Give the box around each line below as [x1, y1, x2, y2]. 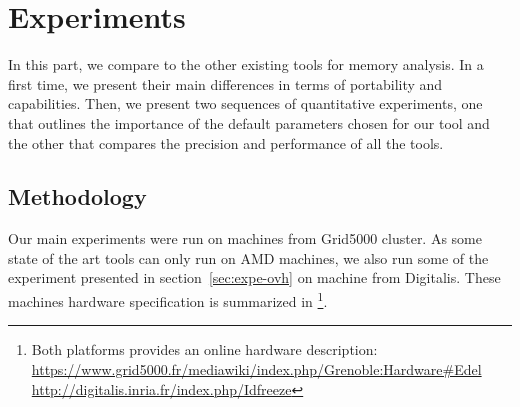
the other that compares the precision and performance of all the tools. [8, 132, 444, 153]
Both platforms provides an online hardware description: [31, 339, 378, 360]
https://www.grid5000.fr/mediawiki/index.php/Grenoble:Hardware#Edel [31, 358, 482, 379]
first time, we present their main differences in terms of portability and [8, 73, 443, 94]
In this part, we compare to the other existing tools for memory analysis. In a [8, 54, 484, 75]
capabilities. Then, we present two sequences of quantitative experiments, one [8, 93, 483, 114]
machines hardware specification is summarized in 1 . [8, 288, 328, 311]
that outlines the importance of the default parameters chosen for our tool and [8, 112, 490, 133]
